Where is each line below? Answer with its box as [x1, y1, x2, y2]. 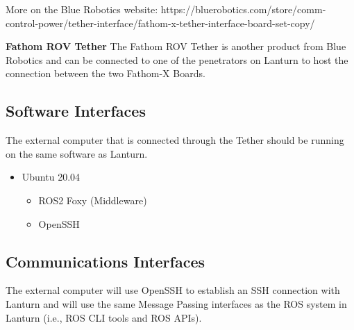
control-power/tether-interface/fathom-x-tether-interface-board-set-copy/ [6, 15, 315, 30]
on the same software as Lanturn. [6, 146, 148, 160]
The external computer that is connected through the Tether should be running [6, 133, 344, 147]
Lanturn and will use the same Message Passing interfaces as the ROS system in [6, 296, 347, 311]
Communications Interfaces [6, 250, 205, 272]
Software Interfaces [6, 100, 146, 122]
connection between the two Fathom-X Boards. [6, 66, 205, 81]
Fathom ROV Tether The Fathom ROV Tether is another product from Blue [6, 39, 346, 53]
